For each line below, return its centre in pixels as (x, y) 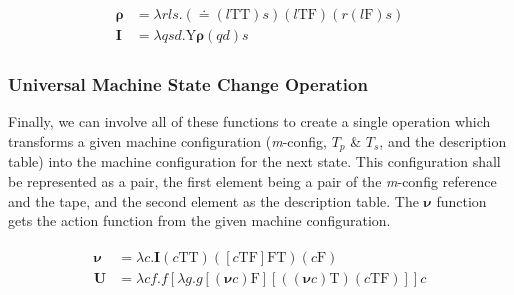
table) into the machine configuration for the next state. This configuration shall (254, 161)
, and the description (443, 140)
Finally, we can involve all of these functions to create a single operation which (249, 121)
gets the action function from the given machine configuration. (199, 220)
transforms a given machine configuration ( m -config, (167, 140)
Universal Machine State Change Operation (188, 84)
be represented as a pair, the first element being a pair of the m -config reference (252, 180)
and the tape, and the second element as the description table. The (213, 200)
